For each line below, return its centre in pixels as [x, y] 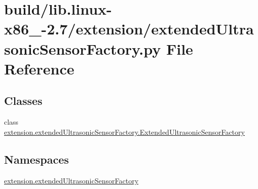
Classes [23, 101]
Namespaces [36, 159]
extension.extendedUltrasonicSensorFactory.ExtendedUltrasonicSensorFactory [124, 131]
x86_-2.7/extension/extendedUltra [129, 29]
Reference [39, 68]
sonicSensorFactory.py [83, 48]
